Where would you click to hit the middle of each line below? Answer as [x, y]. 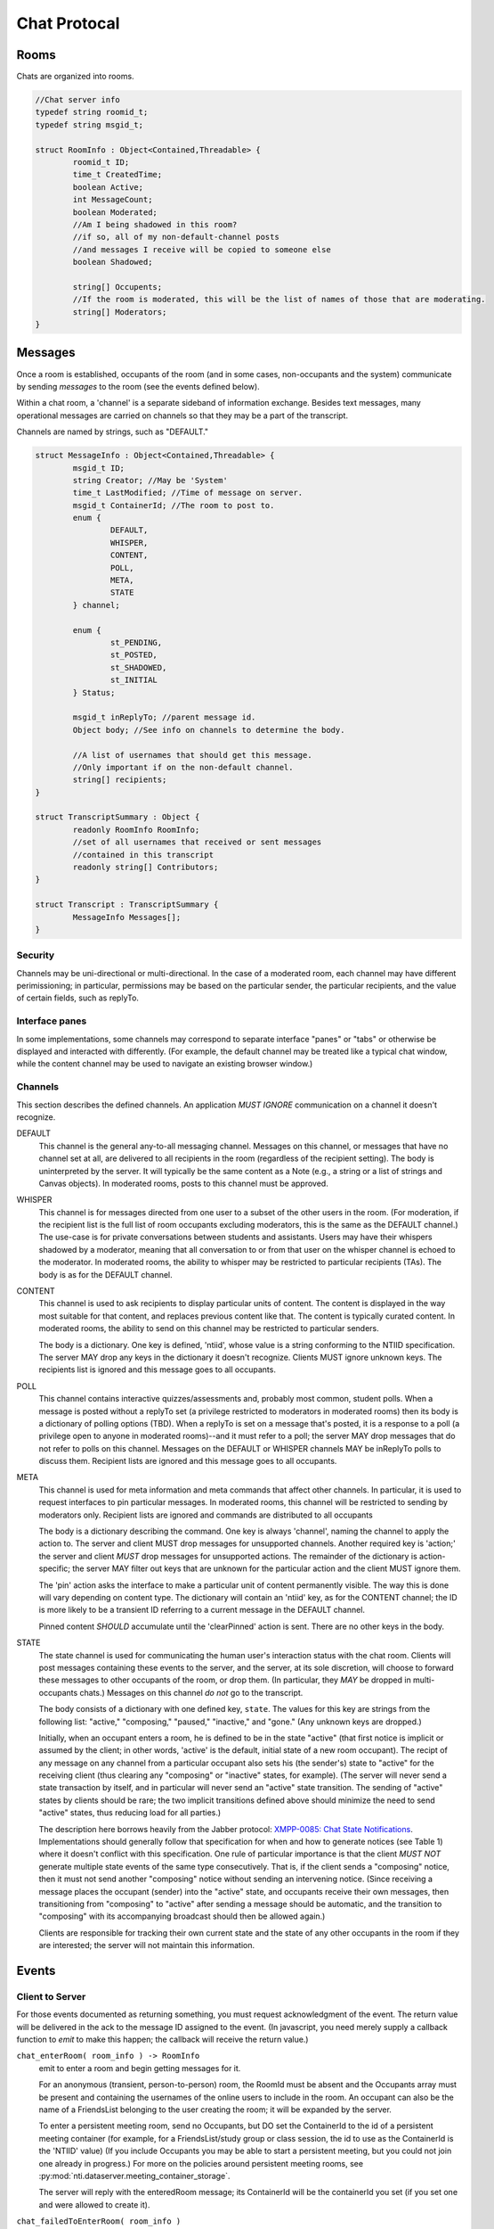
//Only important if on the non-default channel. [183, 767]
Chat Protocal [68, 23]
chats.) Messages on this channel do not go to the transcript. [191, 1692]
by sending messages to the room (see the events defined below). [138, 386]
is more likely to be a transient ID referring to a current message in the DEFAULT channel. [202, 1610]
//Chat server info [77, 100]
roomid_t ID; [101, 162]
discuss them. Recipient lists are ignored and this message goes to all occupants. [188, 1461]
